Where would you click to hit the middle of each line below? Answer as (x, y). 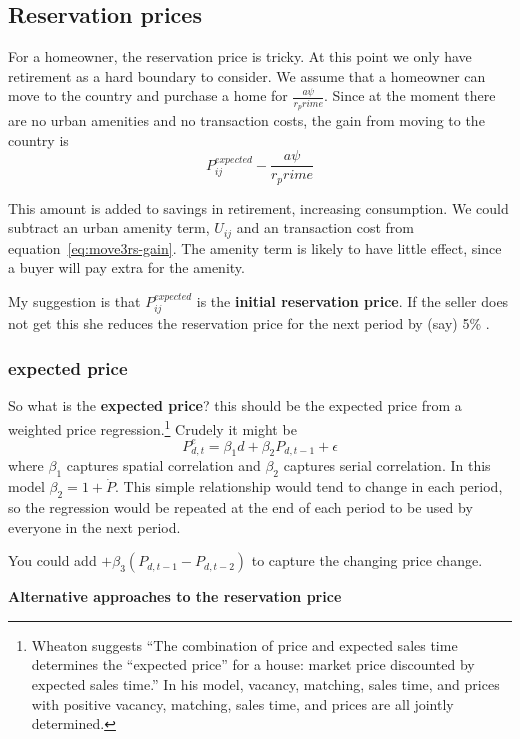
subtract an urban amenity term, (109, 227)
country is (38, 139)
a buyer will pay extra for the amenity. (126, 267)
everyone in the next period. (94, 526)
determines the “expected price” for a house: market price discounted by (253, 664)
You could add (52, 560)
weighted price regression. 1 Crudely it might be (152, 427)
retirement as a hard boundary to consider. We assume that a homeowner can (247, 75)
